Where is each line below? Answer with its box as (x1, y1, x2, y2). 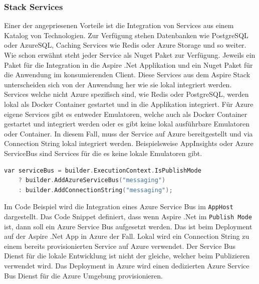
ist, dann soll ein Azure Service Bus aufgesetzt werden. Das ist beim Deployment (4, 221, 252, 231)
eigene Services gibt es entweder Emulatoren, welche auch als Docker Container (4, 108, 247, 119)
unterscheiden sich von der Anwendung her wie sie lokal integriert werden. (4, 79, 232, 89)
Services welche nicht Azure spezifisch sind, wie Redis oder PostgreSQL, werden (4, 89, 249, 99)
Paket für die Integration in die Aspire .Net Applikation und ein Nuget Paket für (4, 59, 253, 70)
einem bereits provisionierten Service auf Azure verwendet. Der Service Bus (4, 240, 236, 251)
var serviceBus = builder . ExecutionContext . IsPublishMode (4, 167, 201, 174)
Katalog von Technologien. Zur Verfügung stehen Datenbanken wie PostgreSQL (4, 30, 248, 40)
